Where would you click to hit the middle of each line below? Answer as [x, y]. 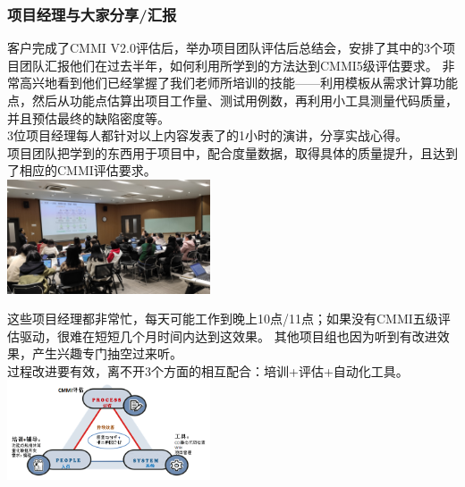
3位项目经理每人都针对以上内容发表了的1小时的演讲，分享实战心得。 [207, 135]
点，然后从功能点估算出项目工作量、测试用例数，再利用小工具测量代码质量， [232, 100]
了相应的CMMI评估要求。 [82, 170]
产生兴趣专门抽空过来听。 [107, 353]
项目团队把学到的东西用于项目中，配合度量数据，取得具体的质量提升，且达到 [232, 152]
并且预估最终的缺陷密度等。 [89, 118]
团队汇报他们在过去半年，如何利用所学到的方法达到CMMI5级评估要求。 [228, 65]
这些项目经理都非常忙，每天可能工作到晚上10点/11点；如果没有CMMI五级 [223, 319]
